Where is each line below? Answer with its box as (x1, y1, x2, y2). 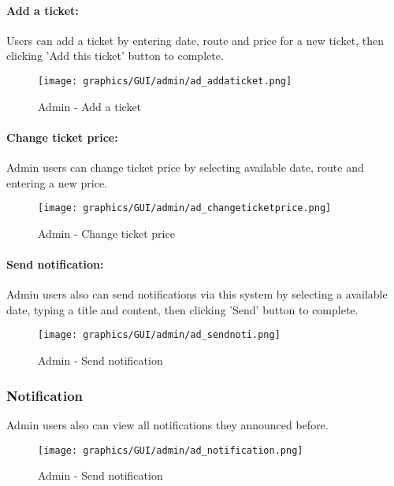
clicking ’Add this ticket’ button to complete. (6, 47, 224, 64)
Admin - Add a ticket (38, 98, 142, 114)
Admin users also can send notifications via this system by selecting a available (6, 286, 388, 302)
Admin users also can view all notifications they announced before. (6, 416, 329, 432)
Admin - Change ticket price (38, 224, 175, 241)
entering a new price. (6, 174, 108, 191)
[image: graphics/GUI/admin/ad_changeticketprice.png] (38, 202, 332, 214)
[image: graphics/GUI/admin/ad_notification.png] (38, 444, 303, 456)
